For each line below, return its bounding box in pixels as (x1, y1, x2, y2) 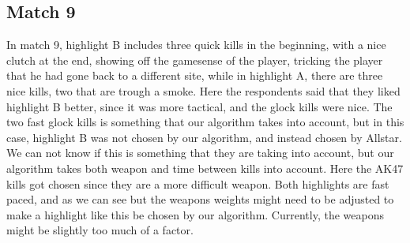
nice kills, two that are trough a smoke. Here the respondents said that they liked (6, 82, 401, 99)
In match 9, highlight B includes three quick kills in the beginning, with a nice (6, 36, 386, 53)
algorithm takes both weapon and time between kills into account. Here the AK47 (6, 159, 404, 176)
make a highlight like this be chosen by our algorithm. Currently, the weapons (6, 206, 384, 222)
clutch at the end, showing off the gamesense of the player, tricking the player (6, 51, 383, 68)
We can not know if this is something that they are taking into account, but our (6, 144, 394, 161)
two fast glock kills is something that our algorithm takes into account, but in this (6, 114, 404, 130)
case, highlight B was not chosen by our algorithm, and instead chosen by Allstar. (6, 129, 402, 145)
